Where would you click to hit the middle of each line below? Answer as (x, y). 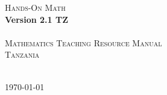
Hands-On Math (35, 7)
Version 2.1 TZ (36, 19)
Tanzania (22, 54)
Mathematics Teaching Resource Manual (83, 42)
